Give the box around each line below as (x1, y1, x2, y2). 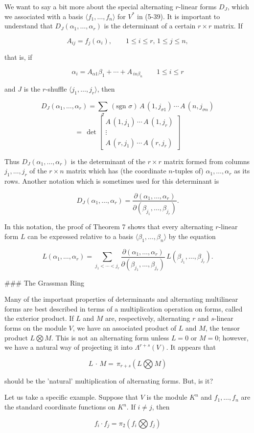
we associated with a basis (4, 11, 83, 21)
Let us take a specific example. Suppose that (4, 392, 139, 402)
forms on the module (4, 323, 67, 333)
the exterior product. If (4, 313, 74, 323)
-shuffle (46, 84, 67, 94)
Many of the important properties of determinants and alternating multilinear (4, 294, 238, 304)
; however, (218, 332, 249, 342)
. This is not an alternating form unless (51, 332, 169, 342)
